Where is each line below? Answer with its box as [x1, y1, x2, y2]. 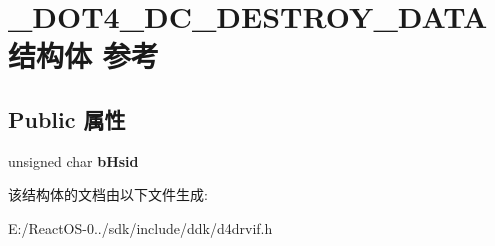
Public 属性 [8, 103, 126, 134]
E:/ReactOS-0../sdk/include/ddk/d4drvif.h [8, 217, 273, 238]
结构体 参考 [8, 35, 159, 76]
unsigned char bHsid [8, 150, 139, 171]
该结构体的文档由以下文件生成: [8, 184, 208, 205]
